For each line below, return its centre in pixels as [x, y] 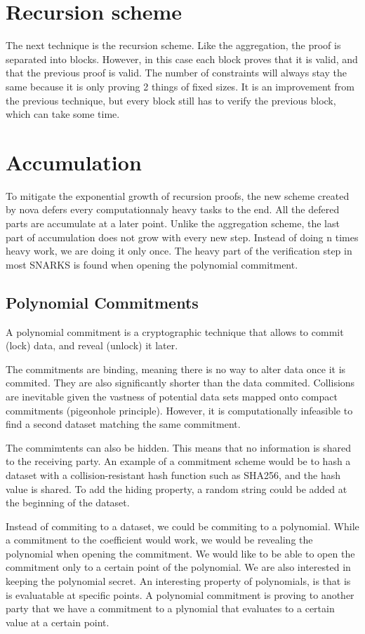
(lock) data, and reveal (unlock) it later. [92, 345]
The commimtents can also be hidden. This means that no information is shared [179, 447]
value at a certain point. [58, 622]
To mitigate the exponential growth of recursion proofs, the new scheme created [178, 195]
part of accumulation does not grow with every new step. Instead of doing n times [182, 237]
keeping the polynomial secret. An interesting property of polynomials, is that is [178, 581]
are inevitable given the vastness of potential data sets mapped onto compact [172, 396]
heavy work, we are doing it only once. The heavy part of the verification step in [179, 251]
